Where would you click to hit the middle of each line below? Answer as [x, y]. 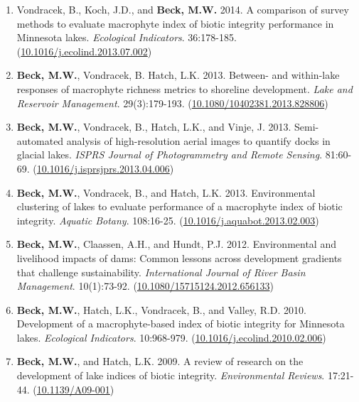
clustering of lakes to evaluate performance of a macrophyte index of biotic [179, 206]
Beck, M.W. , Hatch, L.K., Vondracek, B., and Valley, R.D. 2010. [161, 309]
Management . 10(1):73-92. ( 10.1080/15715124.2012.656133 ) [145, 286]
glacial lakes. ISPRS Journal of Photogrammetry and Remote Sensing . [170, 154]
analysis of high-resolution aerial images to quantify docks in [198, 140]
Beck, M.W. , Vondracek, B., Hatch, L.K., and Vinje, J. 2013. [154, 127]
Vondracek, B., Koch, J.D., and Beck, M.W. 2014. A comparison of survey [183, 9]
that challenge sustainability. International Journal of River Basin [161, 272]
